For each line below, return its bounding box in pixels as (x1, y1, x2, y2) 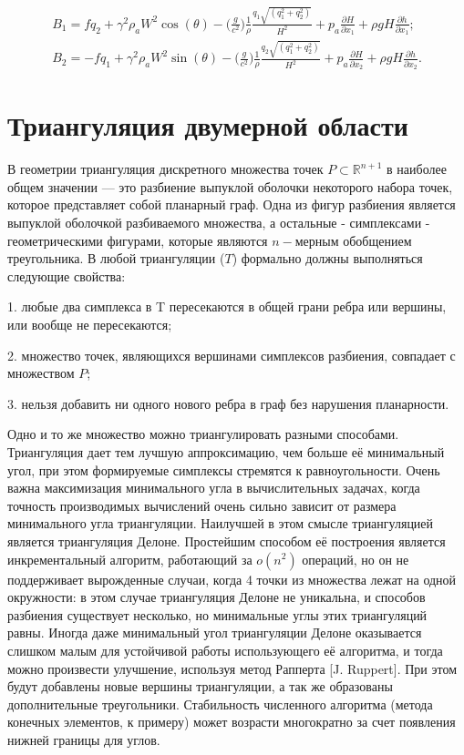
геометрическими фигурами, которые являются (7, 230, 268, 250)
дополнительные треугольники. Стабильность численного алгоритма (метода (7, 694, 433, 713)
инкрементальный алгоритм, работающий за (7, 549, 253, 568)
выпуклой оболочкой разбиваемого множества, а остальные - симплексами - (7, 213, 430, 232)
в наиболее (387, 159, 447, 179)
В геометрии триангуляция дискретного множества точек (7, 159, 324, 179)
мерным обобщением (294, 230, 412, 250)
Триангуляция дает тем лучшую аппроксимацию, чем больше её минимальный (7, 442, 445, 461)
